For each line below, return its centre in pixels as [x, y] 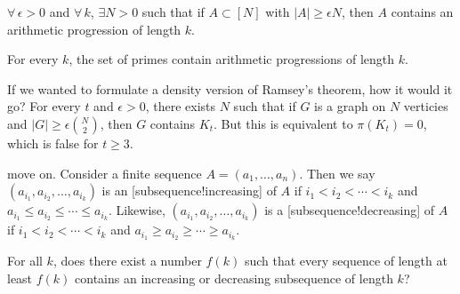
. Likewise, [137, 210]
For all [25, 261]
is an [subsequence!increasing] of [189, 191]
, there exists [181, 106]
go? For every [44, 106]
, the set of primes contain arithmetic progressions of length [232, 59]
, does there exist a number [127, 261]
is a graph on [350, 106]
